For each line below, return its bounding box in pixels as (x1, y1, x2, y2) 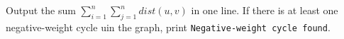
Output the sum (6, 3, 76, 17)
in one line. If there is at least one (191, 3, 338, 17)
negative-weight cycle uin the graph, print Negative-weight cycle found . (6, 19, 331, 34)
